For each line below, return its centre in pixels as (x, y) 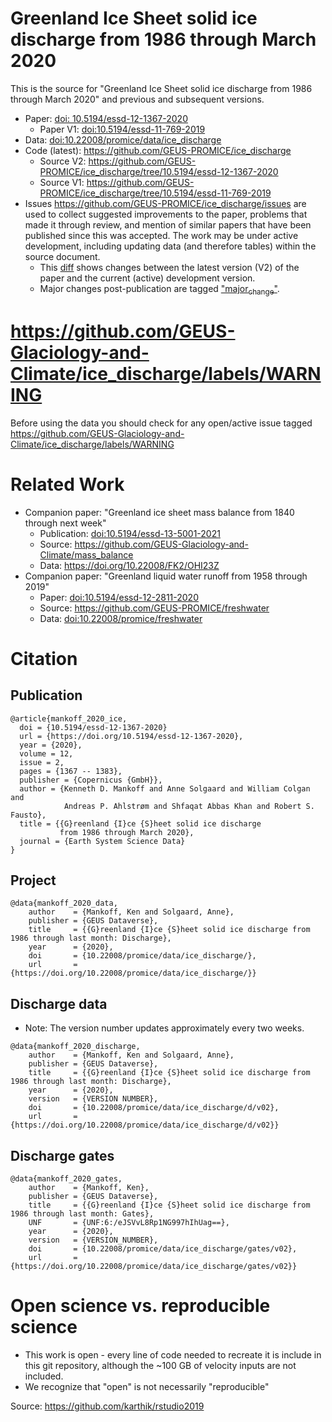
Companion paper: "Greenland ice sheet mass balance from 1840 (159, 512)
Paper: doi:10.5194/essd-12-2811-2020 (119, 597)
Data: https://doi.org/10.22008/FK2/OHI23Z (129, 565)
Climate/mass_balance (86, 554)
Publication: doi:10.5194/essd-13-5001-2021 (130, 533)
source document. (62, 256)
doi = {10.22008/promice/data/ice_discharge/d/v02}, (154, 1108)
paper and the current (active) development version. (147, 278)
